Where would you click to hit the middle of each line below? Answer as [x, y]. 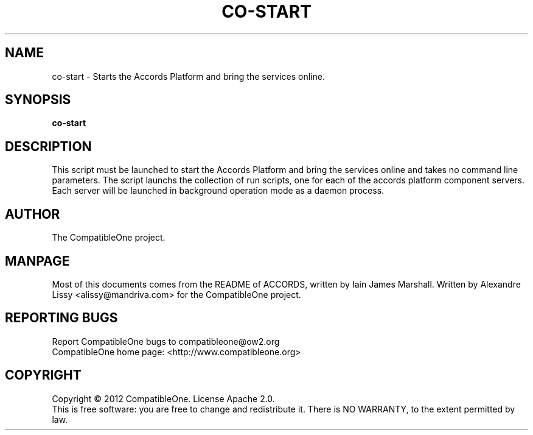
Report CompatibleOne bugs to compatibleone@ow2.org [166, 341]
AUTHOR [33, 214]
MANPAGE [37, 261]
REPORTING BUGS [61, 318]
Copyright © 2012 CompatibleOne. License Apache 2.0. [163, 398]
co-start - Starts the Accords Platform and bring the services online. [188, 76]
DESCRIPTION [48, 146]
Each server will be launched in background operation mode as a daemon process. [218, 191]
